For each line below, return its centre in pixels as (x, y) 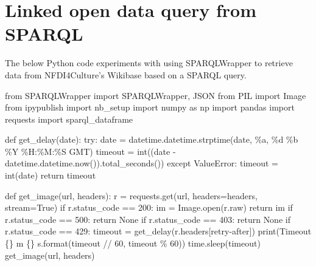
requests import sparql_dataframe (69, 119)
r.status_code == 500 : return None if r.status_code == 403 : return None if (148, 219)
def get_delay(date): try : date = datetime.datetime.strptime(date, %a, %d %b (152, 139)
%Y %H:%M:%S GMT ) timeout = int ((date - (90, 151)
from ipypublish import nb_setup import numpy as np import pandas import (150, 107)
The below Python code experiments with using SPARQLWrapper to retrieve (149, 63)
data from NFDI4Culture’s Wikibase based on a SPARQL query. (126, 74)
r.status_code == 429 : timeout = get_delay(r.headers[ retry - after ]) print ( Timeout (158, 231)
